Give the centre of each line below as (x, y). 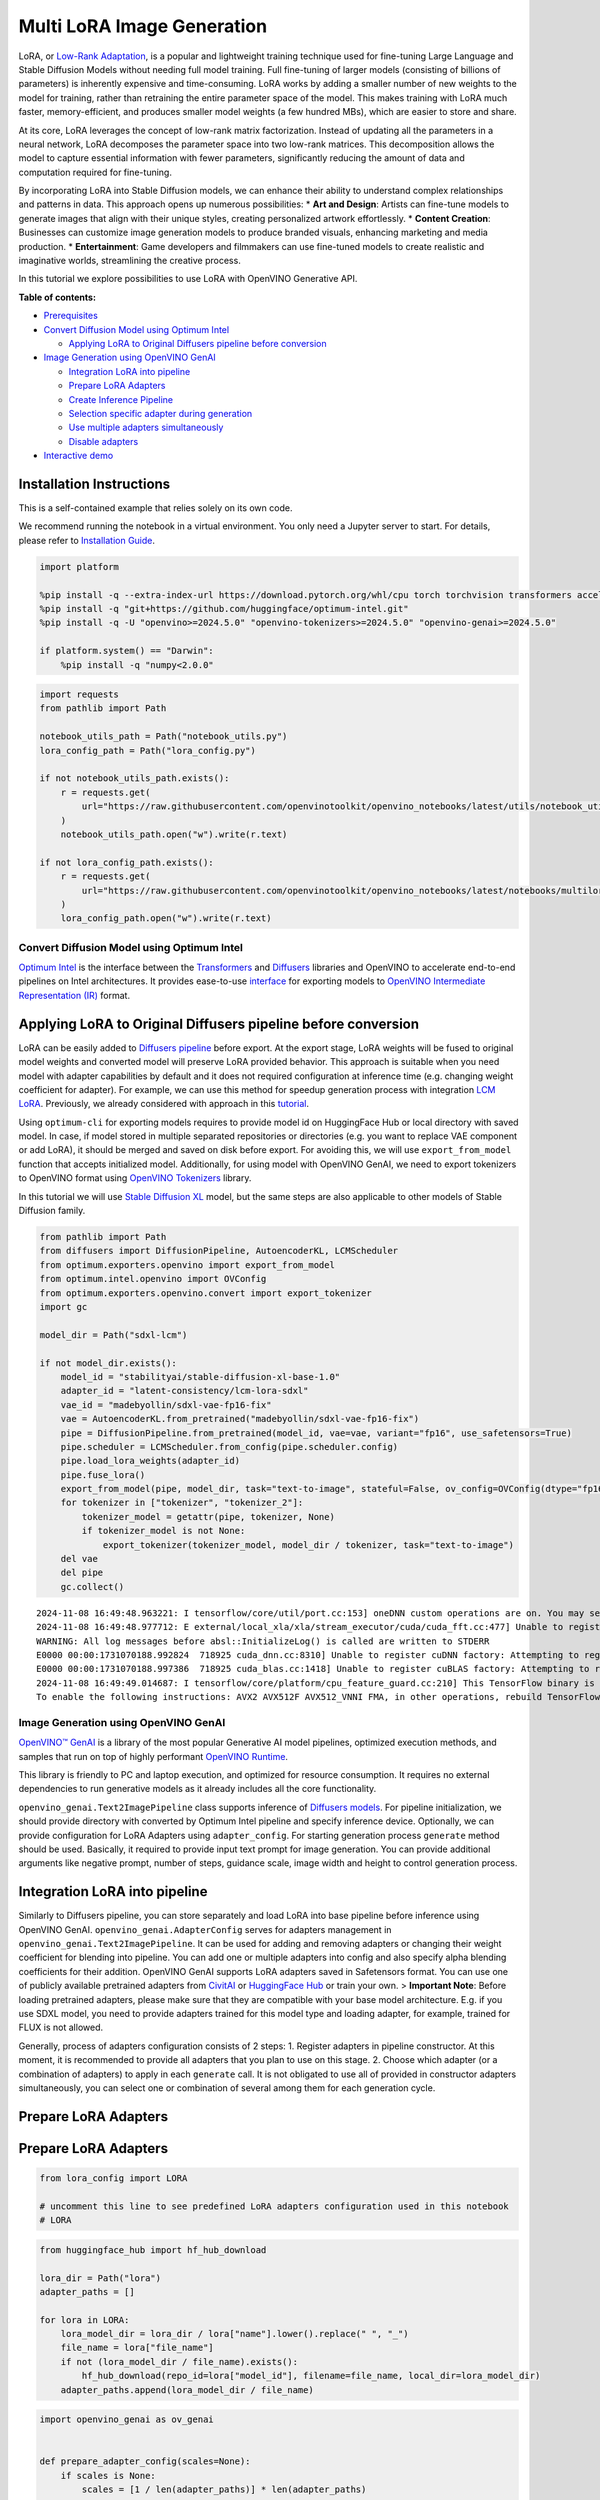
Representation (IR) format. (74, 995)
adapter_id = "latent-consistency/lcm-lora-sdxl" (184, 1391)
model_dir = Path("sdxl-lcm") (113, 1334)
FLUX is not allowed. (61, 2027)
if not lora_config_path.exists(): (126, 862)
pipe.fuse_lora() (103, 1474)
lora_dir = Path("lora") (100, 2278)
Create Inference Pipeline (121, 399)
